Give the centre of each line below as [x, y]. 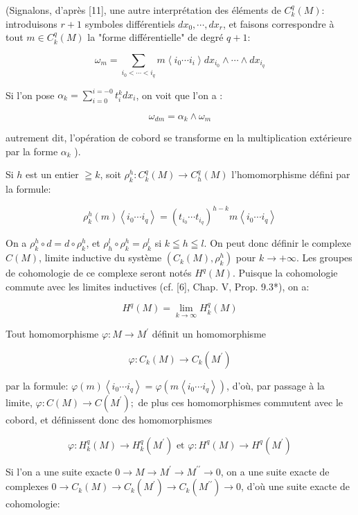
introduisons [32, 23]
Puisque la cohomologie [288, 273]
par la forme [32, 151]
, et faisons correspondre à [278, 23]
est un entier [52, 174]
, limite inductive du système [100, 257]
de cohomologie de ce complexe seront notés [99, 273]
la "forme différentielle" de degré [155, 37]
